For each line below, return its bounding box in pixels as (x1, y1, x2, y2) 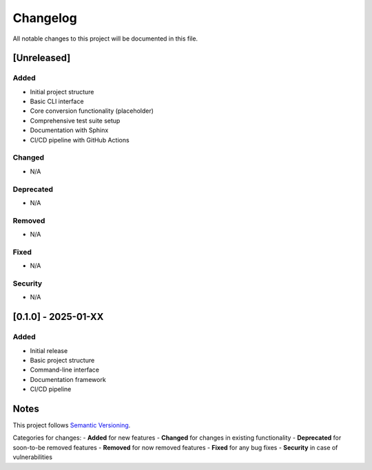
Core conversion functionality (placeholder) (30, 107, 154, 115)
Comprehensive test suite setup (30, 116, 121, 125)
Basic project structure (30, 356, 95, 364)
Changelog (12, 10, 77, 25)
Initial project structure (30, 87, 94, 96)
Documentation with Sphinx (30, 126, 109, 134)
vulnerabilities (12, 453, 53, 461)
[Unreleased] (12, 52, 71, 64)
